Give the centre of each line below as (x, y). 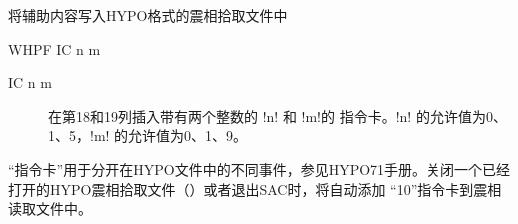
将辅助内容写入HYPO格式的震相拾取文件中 (148, 15)
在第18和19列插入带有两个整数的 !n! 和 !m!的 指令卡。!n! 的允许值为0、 (277, 115)
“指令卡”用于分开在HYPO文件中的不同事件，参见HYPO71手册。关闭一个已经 (259, 168)
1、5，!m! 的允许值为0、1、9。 (148, 135)
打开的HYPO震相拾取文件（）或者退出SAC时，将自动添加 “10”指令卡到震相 (255, 188)
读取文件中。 (50, 208)
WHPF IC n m (54, 48)
